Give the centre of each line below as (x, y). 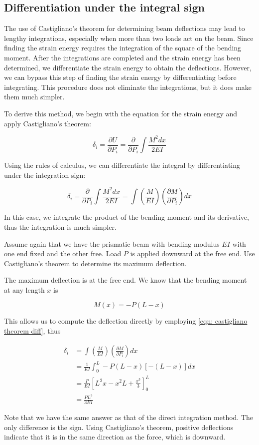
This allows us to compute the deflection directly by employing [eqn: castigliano (126, 321)
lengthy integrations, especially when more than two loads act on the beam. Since (129, 38)
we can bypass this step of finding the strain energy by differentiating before (120, 77)
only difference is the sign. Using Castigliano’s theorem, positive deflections (119, 427)
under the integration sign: (45, 175)
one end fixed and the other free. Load (63, 253)
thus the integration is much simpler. (60, 226)
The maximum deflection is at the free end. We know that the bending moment (126, 280)
